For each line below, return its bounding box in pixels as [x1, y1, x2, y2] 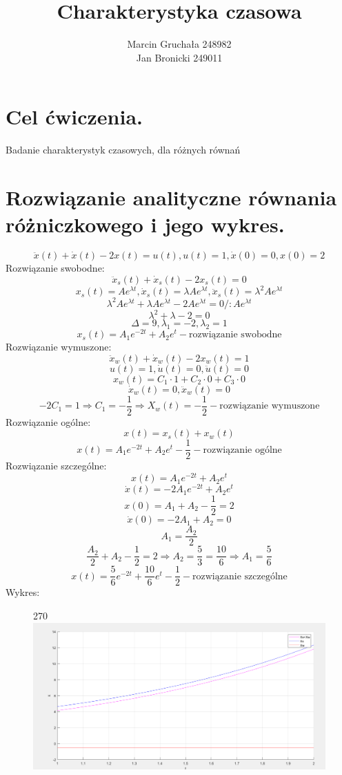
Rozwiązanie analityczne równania [6, 183, 337, 212]
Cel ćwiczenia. [6, 102, 143, 131]
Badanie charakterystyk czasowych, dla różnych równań [6, 142, 241, 157]
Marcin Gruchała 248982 [127, 37, 232, 51]
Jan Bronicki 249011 [136, 50, 223, 64]
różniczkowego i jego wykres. [6, 210, 285, 239]
